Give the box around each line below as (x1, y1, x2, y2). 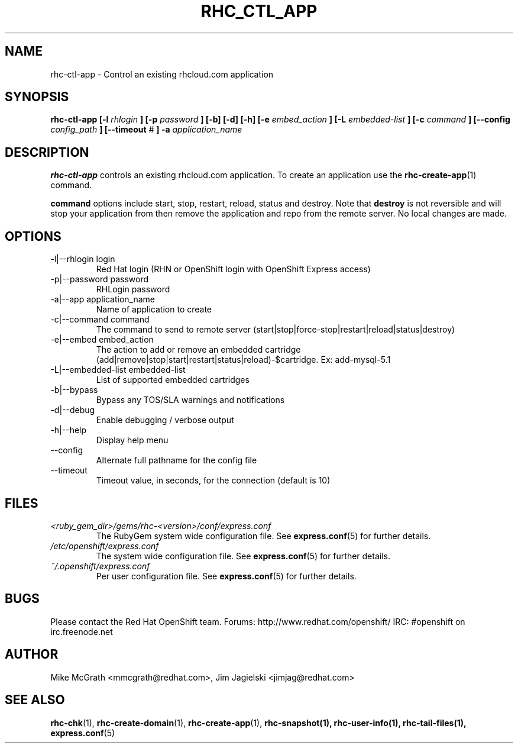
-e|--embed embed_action (50, 334, 154, 345)
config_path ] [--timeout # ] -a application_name (50, 124, 242, 135)
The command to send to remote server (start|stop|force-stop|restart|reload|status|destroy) (96, 324, 455, 335)
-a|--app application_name (50, 294, 156, 305)
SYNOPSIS (5, 89, 69, 105)
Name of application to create (96, 304, 212, 315)
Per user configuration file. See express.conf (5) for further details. (96, 570, 357, 581)
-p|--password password (50, 274, 148, 285)
